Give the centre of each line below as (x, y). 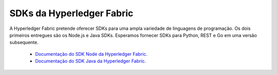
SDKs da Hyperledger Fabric (71, 13)
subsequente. (24, 43)
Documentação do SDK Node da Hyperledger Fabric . (91, 54)
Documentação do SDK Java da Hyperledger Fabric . (91, 61)
